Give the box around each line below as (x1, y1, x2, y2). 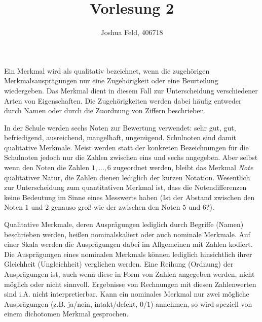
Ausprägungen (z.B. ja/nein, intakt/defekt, (4, 298, 138, 309)
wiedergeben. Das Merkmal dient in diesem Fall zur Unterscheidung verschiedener (4, 85, 258, 95)
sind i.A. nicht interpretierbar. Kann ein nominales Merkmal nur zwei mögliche (4, 288, 249, 299)
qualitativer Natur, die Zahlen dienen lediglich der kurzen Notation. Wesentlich (4, 172, 250, 182)
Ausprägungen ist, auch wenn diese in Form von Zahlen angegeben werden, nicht (4, 269, 255, 279)
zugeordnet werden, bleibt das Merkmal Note (113, 162, 253, 173)
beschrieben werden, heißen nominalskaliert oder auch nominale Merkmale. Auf (4, 229, 250, 239)
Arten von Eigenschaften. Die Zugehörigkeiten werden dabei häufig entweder (4, 95, 242, 106)
